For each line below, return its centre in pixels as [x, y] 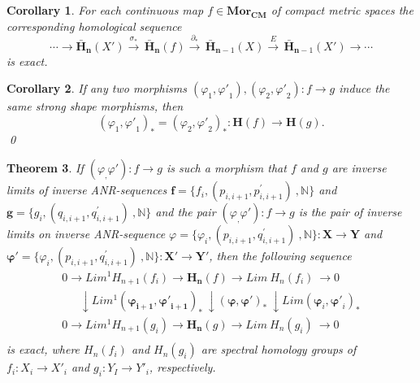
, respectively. [182, 367]
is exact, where [43, 349]
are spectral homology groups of [279, 349]
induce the [364, 88]
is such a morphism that [226, 168]
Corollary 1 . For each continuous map [105, 10]
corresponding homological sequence [94, 26]
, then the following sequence [280, 256]
